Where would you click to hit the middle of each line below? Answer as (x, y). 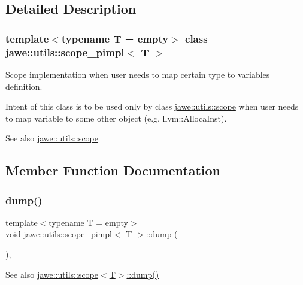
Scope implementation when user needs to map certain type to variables (138, 74)
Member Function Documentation (113, 170)
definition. (24, 86)
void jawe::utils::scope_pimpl (59, 234)
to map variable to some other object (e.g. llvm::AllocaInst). (116, 118)
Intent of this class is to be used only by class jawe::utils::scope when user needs (152, 106)
